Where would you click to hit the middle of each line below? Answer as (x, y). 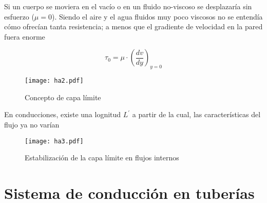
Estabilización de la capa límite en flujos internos (102, 158)
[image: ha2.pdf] (54, 81)
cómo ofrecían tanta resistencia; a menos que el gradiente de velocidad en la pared (133, 26)
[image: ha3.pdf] (54, 141)
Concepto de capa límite (63, 97)
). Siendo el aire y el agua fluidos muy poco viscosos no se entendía (157, 16)
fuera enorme (25, 36)
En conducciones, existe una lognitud (63, 114)
